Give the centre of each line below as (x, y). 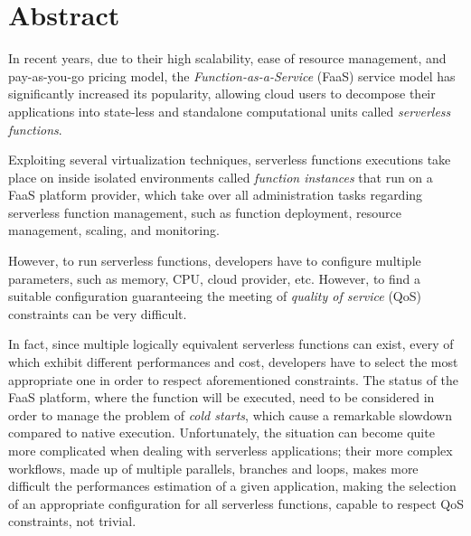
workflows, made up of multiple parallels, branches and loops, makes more (213, 468)
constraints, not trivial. (72, 521)
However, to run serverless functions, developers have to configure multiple (215, 261)
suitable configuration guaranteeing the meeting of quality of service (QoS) (215, 296)
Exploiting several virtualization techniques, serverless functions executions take (230, 160)
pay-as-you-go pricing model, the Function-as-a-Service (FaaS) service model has (232, 75)
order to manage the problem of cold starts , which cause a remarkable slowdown (230, 414)
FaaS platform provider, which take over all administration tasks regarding (216, 195)
